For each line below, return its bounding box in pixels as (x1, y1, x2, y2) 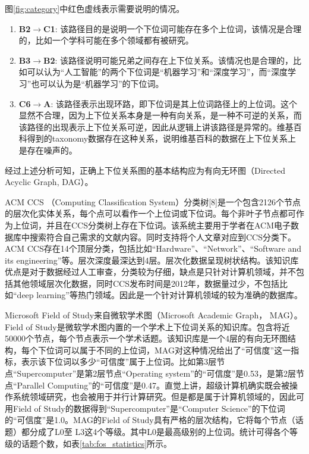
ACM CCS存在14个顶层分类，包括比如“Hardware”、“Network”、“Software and (5, 242, 302, 255)
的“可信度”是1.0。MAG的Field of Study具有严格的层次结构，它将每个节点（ (5, 414, 295, 426)
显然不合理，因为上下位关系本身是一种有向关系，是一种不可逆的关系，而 (18, 109, 302, 121)
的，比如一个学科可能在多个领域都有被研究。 (18, 34, 194, 46)
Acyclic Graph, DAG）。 (5, 176, 93, 188)
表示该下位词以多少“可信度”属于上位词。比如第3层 (21, 355, 217, 368)
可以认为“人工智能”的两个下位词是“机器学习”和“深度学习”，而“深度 (27, 65, 288, 78)
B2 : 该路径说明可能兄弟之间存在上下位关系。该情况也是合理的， (43, 54, 294, 66)
